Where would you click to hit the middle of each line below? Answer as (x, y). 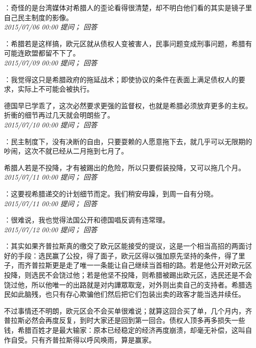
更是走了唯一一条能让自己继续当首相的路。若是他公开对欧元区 (152, 265)
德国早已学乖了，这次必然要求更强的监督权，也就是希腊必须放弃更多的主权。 (128, 105)
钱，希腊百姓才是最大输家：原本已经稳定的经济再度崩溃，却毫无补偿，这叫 (125, 330)
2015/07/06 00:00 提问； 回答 (51, 27)
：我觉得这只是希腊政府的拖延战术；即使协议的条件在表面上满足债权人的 (121, 79)
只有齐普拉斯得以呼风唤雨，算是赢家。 (93, 339)
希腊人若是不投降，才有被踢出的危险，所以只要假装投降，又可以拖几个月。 (125, 167)
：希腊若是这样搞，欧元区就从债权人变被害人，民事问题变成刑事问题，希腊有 (128, 43)
